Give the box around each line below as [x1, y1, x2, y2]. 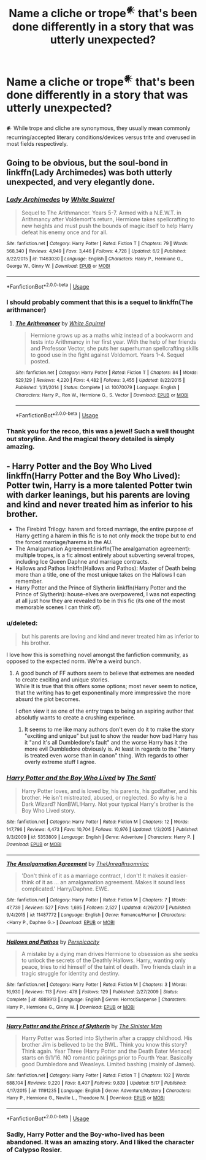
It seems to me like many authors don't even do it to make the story [24, 726, 195, 734]
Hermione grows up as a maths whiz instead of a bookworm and [30, 332, 194, 339]
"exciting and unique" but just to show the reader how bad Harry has [24, 732, 198, 740]
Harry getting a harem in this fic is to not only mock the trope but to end [15, 532, 197, 539]
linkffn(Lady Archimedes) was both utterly [6, 167, 173, 178]
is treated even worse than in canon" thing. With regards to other [24, 752, 189, 759]
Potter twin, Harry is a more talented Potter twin [6, 480, 193, 491]
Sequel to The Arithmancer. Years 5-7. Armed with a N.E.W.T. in [21, 209, 182, 216]
